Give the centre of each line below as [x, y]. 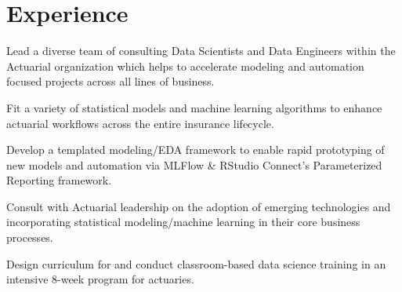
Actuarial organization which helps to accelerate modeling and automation [185, 66]
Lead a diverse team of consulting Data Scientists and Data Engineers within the [201, 51]
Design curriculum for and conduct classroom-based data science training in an [196, 263]
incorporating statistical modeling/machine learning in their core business [183, 222]
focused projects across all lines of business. [110, 81]
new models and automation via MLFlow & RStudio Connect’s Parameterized [194, 164]
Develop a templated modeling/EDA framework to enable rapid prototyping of [196, 150]
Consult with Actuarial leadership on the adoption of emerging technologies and [199, 206]
